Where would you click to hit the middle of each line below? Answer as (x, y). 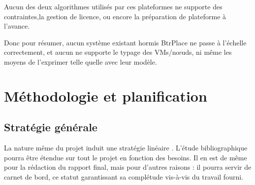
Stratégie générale (51, 127)
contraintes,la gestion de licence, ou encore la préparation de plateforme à (115, 16)
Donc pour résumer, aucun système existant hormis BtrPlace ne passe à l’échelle (125, 42)
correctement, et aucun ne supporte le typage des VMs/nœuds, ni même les (118, 52)
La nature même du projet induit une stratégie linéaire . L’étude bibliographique (126, 148)
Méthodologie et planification (106, 95)
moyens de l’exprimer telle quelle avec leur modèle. (80, 61)
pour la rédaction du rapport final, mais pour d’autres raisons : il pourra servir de (128, 167)
